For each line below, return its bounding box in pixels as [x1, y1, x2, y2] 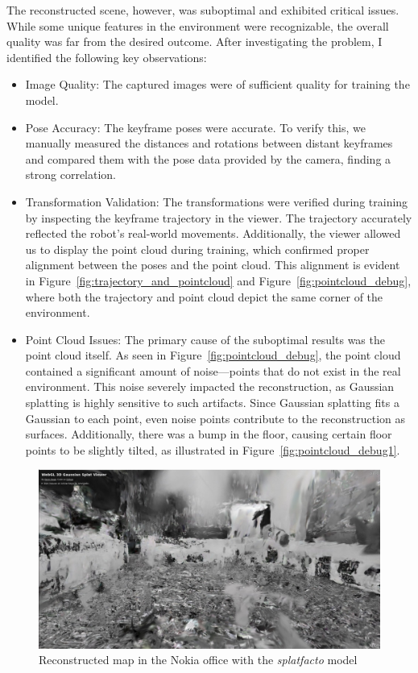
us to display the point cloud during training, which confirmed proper [25, 240, 370, 257]
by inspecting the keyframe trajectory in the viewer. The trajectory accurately [25, 209, 412, 226]
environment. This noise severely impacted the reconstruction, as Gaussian [25, 378, 395, 395]
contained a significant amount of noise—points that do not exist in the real [25, 362, 401, 379]
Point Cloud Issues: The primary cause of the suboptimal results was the [25, 330, 385, 347]
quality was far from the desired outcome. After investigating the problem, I [6, 33, 383, 50]
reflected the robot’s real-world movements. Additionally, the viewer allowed [25, 225, 401, 242]
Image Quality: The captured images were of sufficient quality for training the [25, 76, 410, 93]
